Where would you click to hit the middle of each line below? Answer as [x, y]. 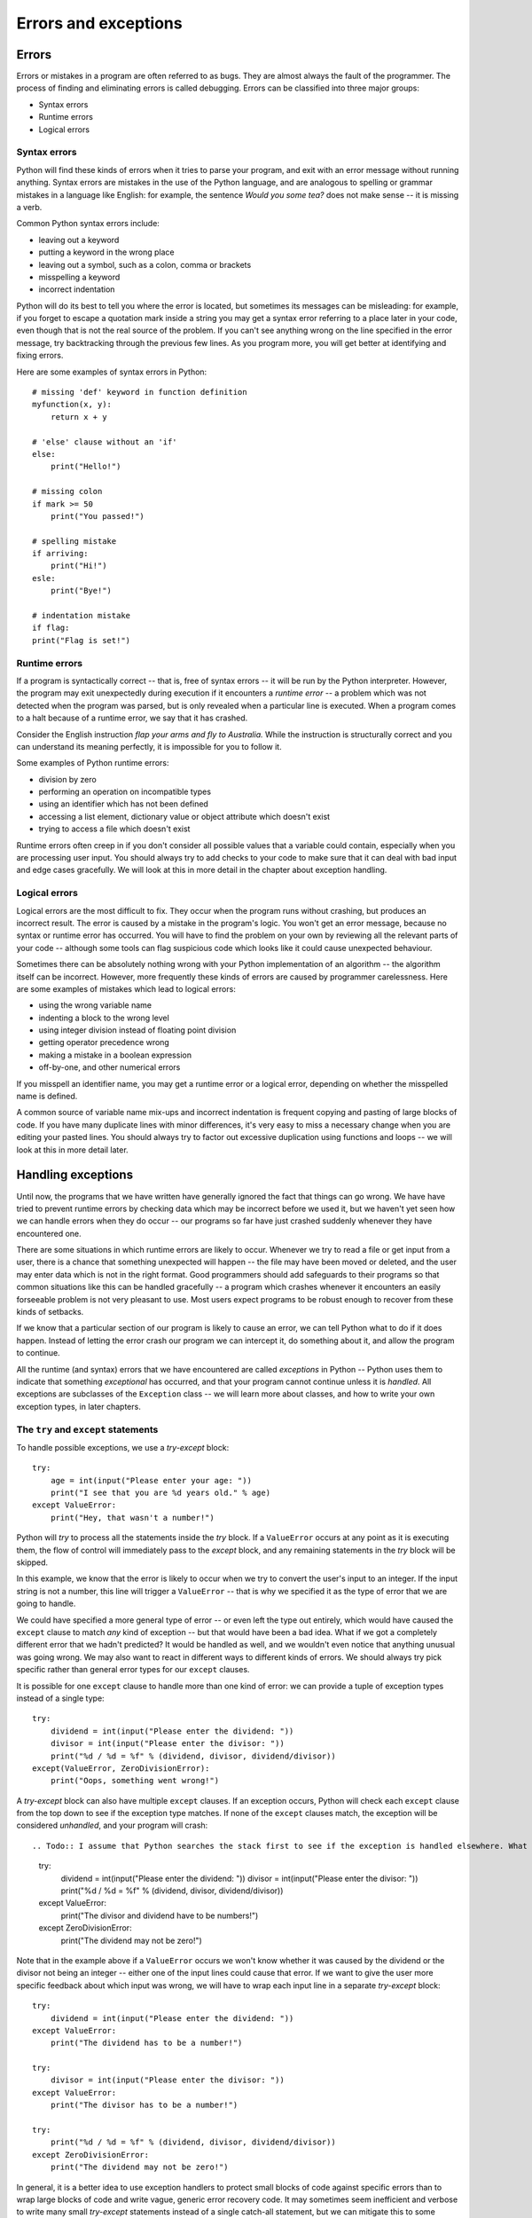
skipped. [32, 1562]
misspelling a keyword [79, 277]
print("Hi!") [78, 566]
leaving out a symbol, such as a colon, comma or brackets [145, 264]
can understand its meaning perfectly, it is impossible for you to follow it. [149, 746]
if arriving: [60, 554]
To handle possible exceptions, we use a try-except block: [123, 1447]
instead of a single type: [61, 1698]
